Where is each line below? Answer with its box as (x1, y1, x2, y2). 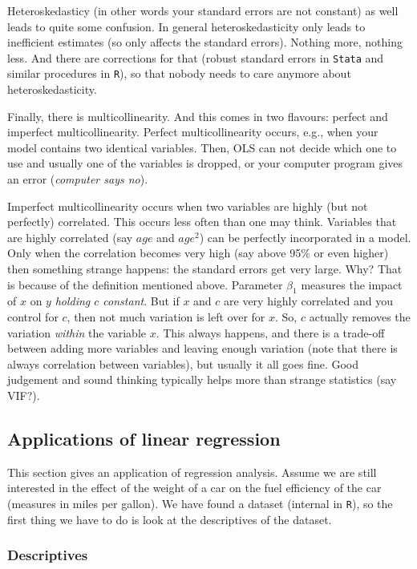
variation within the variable (7, 324, 146, 341)
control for (7, 309, 59, 325)
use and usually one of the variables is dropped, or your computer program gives (7, 155, 403, 172)
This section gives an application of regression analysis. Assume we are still (7, 463, 377, 480)
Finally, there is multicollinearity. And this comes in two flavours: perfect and (7, 107, 388, 124)
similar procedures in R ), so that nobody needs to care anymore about (7, 65, 351, 82)
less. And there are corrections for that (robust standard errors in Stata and (7, 49, 384, 66)
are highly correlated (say (7, 228, 133, 245)
